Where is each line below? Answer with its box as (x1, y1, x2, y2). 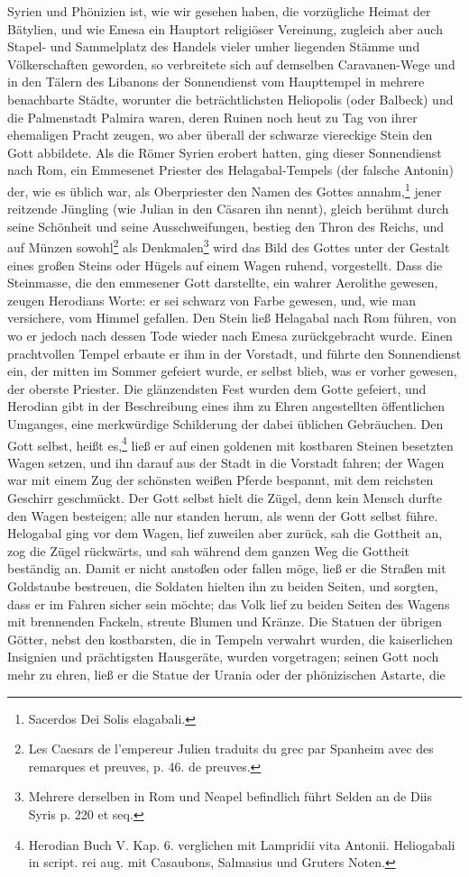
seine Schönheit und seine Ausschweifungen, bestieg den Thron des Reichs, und (7, 216, 445, 235)
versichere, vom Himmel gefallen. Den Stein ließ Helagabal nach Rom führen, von (7, 308, 456, 327)
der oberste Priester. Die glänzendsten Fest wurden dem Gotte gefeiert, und (7, 379, 427, 397)
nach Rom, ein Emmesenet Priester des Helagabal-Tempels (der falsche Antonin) (7, 160, 454, 179)
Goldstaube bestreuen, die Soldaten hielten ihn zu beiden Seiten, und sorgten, (7, 576, 438, 595)
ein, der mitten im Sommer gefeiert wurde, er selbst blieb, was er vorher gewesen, (7, 361, 457, 380)
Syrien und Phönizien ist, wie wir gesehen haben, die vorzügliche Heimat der (7, 2, 431, 20)
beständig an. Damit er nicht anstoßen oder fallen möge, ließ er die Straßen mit (7, 559, 446, 578)
